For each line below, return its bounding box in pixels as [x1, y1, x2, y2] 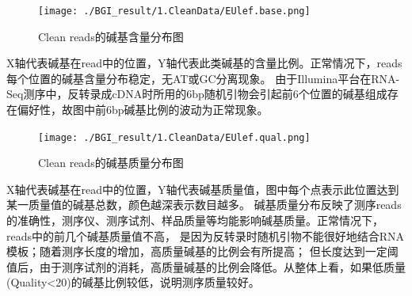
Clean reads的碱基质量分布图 [38, 154, 184, 171]
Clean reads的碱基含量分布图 [38, 28, 184, 44]
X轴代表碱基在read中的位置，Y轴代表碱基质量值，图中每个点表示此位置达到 [6, 180, 399, 197]
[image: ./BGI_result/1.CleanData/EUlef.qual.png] [38, 131, 311, 143]
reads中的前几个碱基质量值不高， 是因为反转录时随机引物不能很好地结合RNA [6, 227, 404, 244]
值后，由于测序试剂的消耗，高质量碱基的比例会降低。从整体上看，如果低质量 [6, 258, 406, 275]
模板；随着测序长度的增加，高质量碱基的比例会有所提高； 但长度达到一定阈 [6, 243, 399, 260]
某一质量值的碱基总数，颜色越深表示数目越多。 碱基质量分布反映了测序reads [6, 196, 402, 213]
